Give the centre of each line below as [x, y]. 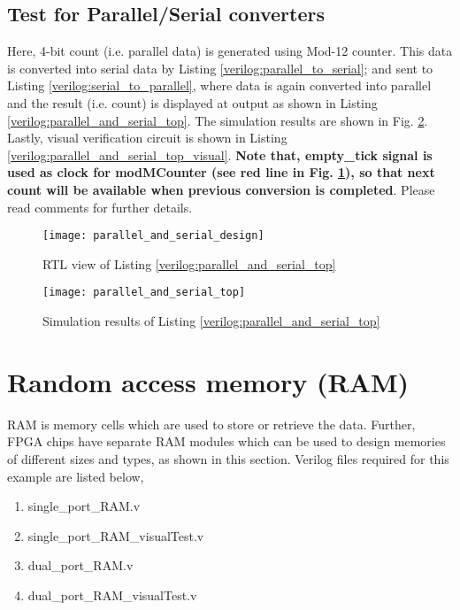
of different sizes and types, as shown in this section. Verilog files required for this [228, 458]
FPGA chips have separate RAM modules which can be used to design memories [226, 441]
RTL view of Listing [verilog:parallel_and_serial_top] [189, 263]
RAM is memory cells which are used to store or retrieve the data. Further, [211, 424]
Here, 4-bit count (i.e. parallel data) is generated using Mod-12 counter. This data [230, 51]
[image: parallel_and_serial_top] [144, 293]
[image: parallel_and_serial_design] [153, 236]
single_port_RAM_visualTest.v [116, 535]
